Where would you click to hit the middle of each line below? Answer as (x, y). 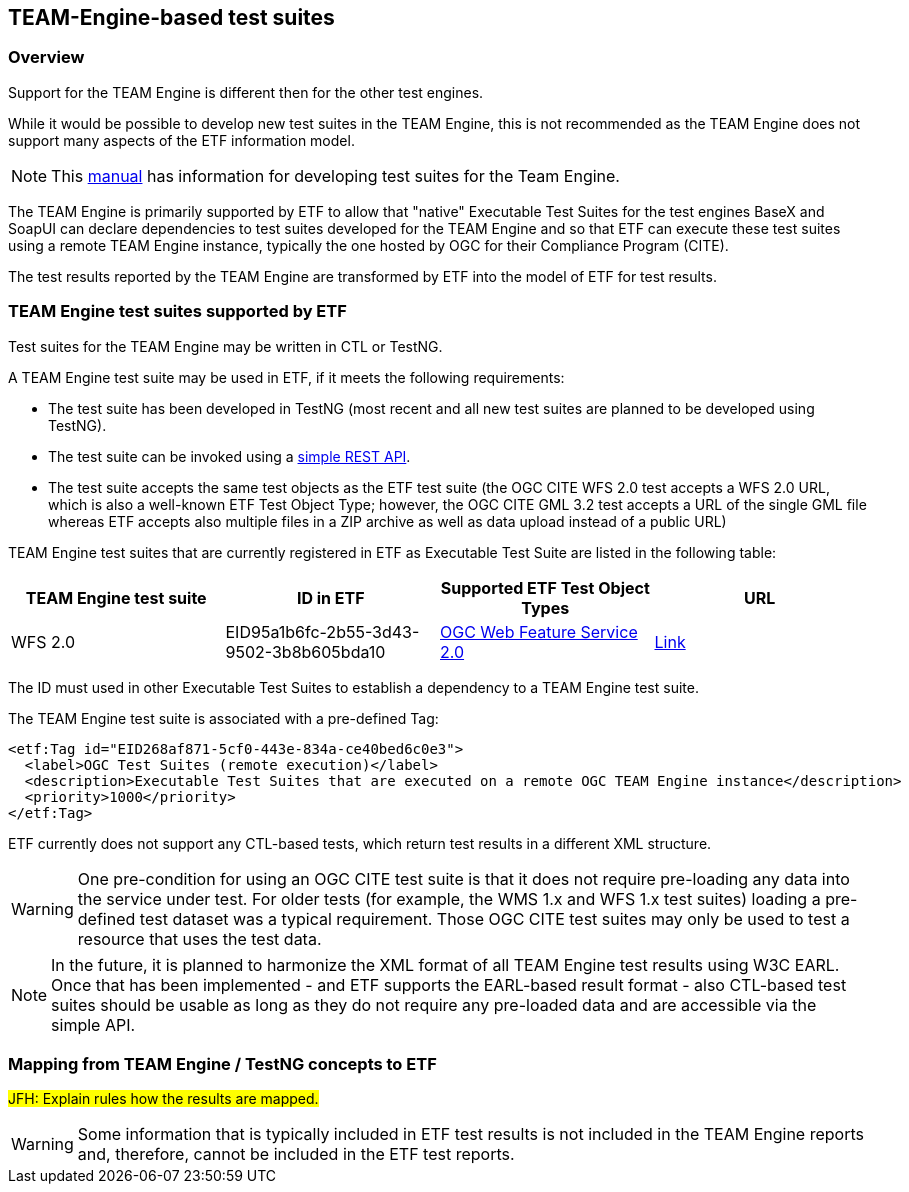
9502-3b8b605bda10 (305, 651)
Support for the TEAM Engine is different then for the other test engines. (246, 92)
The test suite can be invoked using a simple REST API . (229, 456)
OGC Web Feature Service (539, 631)
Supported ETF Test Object (545, 587)
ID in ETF (330, 597)
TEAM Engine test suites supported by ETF (177, 311)
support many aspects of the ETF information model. (181, 140)
